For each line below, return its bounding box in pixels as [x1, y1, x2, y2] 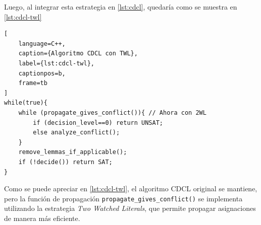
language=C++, [18, 40, 66, 47]
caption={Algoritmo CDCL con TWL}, [18, 50, 138, 57]
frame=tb [18, 80, 47, 87]
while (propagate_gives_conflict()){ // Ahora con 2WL [18, 109, 206, 116]
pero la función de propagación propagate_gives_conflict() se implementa [4, 193, 243, 203]
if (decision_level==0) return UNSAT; [33, 119, 163, 126]
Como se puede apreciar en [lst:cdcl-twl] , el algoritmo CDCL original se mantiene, [4, 183, 257, 194]
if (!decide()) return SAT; [18, 158, 113, 166]
